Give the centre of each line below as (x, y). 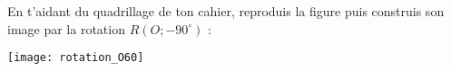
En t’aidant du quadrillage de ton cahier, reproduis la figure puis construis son (226, 11)
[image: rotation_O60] (76, 58)
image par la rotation (66, 28)
